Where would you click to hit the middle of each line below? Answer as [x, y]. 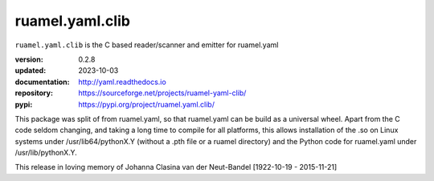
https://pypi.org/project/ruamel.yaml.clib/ [146, 104]
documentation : [42, 82]
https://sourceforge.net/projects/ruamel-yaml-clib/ [162, 93]
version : [29, 59]
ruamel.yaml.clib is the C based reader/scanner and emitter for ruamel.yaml [147, 45]
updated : [31, 70]
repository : [34, 93]
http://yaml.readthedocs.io [122, 82]
